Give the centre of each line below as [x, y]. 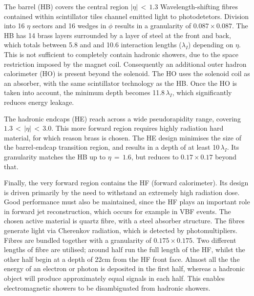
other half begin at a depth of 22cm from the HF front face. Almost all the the [122, 259]
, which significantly [202, 92]
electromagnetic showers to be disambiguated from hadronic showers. [107, 287]
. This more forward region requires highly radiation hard [138, 128]
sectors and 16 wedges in [69, 26]
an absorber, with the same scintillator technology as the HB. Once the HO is [121, 83]
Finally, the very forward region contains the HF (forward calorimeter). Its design [126, 183]
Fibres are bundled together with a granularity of [78, 240]
